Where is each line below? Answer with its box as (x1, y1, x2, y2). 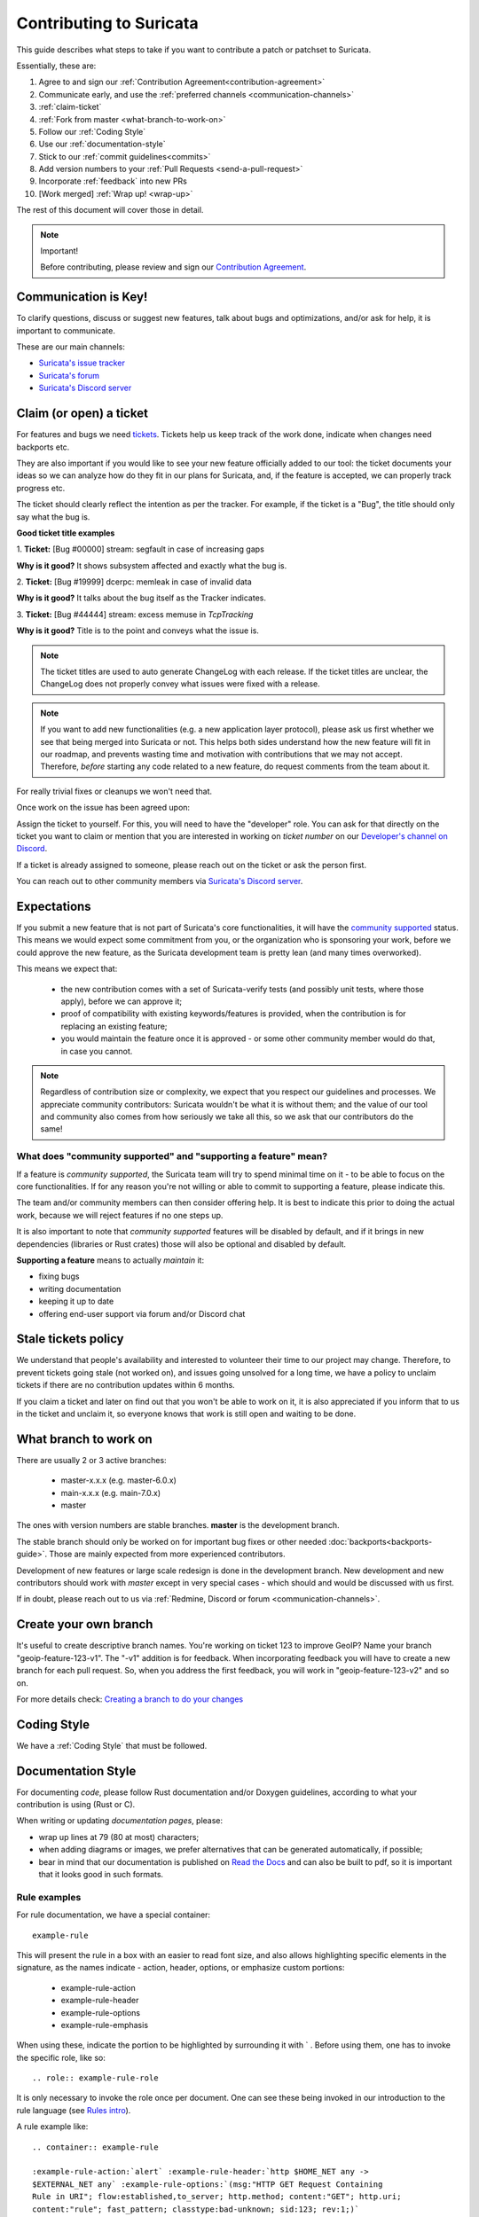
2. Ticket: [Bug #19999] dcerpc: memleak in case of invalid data (16, 576, 252, 587)
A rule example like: (16, 2121, 89, 2132)
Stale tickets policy (16, 1331, 124, 1347)
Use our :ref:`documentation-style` (38, 138, 166, 150)
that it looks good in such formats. (38, 1869, 164, 1880)
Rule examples (16, 1891, 82, 1903)
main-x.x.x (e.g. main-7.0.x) (60, 1487, 161, 1498)
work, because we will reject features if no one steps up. (16, 1210, 224, 1220)
